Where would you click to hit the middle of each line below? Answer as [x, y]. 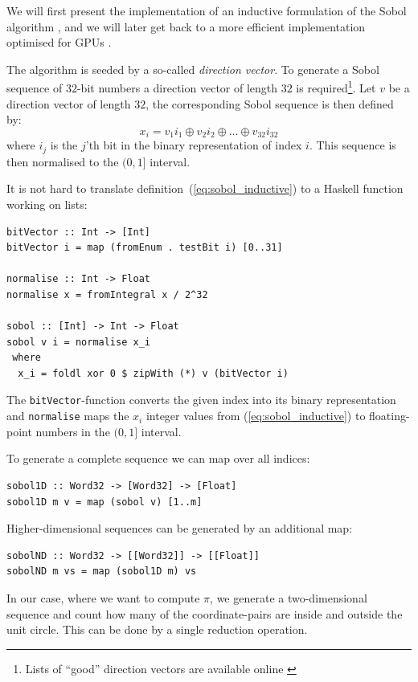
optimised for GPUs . [59, 42]
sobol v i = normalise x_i [78, 342]
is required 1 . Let [336, 87]
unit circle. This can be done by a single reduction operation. [157, 629]
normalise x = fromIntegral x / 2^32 [107, 294]
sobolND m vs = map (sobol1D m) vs [102, 572]
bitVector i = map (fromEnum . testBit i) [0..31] [145, 248]
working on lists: [47, 204]
